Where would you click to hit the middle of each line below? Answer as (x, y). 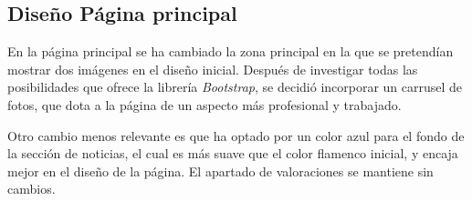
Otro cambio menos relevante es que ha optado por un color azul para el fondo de (236, 135)
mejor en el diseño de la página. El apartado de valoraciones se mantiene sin (220, 171)
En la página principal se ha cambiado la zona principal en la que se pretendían (231, 51)
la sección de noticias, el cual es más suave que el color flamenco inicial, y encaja (233, 153)
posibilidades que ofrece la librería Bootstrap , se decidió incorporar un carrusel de (235, 87)
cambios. (31, 189)
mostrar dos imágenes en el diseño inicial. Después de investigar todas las (213, 69)
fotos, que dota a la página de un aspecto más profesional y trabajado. (205, 104)
